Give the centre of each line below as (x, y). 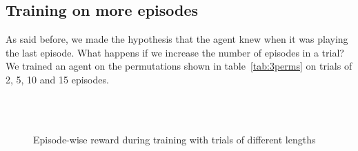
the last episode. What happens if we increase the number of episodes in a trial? (175, 52)
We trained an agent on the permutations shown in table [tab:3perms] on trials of (179, 66)
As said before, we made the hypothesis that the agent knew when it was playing (177, 39)
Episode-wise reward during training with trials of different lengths (175, 139)
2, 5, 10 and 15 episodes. (57, 79)
